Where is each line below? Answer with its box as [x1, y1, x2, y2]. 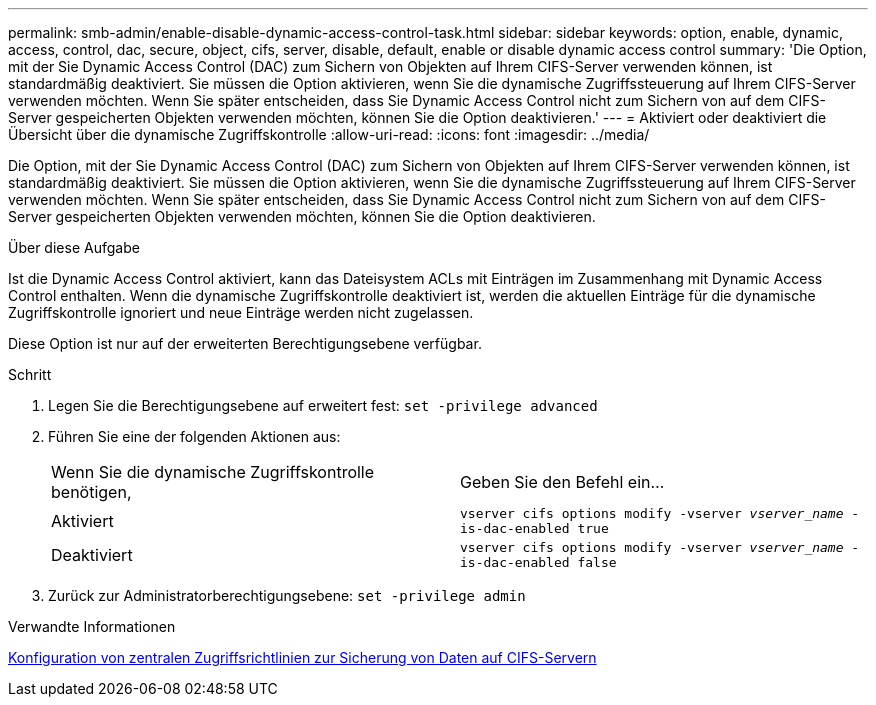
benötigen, [51, 482, 132, 502]
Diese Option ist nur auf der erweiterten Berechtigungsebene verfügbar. [8, 335, 482, 352]
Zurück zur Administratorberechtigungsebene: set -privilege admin [48, 587, 526, 604]
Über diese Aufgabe [8, 239, 140, 256]
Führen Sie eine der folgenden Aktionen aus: [48, 428, 341, 445]
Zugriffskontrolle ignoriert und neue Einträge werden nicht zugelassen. [8, 304, 474, 321]
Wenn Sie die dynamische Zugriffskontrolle [51, 462, 375, 482]
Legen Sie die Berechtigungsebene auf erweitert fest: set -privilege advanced [48, 397, 598, 414]
